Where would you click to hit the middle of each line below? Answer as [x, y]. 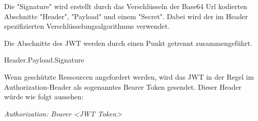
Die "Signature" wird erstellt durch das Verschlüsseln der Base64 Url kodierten [126, 6]
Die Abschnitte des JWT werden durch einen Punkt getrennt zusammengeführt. [128, 43]
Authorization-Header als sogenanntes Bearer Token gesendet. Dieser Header [123, 86]
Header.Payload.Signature [44, 60]
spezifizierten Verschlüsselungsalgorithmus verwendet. [87, 26]
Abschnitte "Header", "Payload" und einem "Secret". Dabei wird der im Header [126, 16]
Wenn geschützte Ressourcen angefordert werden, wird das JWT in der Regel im [129, 76]
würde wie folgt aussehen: [44, 97]
